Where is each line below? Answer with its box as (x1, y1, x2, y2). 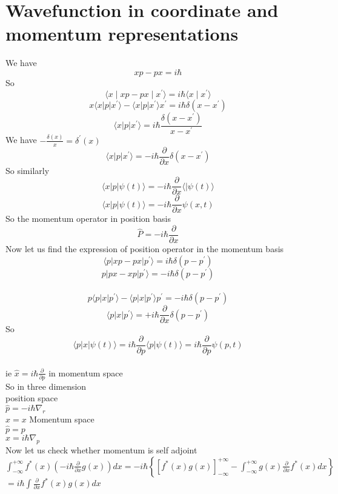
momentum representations (5, 21, 239, 46)
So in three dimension (5, 379, 87, 392)
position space (5, 392, 58, 404)
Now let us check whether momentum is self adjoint (5, 443, 197, 456)
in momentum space (48, 366, 123, 379)
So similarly (5, 164, 50, 176)
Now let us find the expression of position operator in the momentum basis (5, 242, 284, 255)
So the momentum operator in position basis (5, 212, 171, 225)
